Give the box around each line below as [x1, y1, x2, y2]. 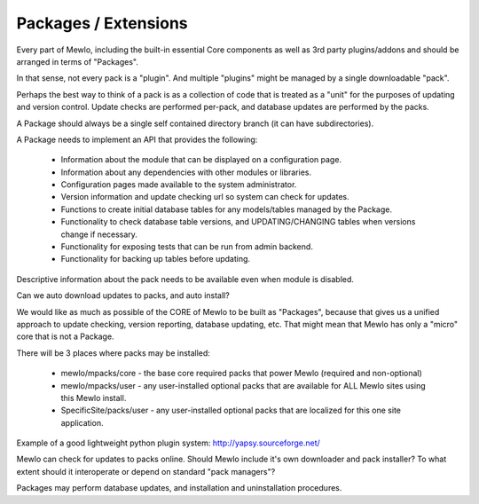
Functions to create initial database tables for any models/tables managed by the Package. [60, 204, 392, 215]
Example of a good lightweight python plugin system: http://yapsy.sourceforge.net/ [16, 437, 321, 448]
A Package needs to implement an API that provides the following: [16, 134, 258, 145]
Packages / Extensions [16, 13, 188, 33]
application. [60, 417, 104, 428]
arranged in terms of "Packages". [16, 56, 139, 67]
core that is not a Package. [16, 331, 114, 342]
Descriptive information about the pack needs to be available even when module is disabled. [16, 273, 355, 284]
